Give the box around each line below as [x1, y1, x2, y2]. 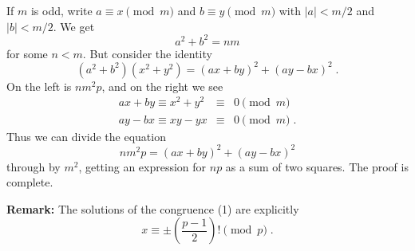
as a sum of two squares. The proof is [225, 158, 409, 175]
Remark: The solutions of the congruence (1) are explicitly [6, 200, 299, 217]
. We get [53, 18, 95, 34]
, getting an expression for [78, 158, 207, 175]
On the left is [6, 77, 72, 94]
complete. [6, 174, 53, 190]
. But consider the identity [82, 45, 212, 61]
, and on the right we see [101, 77, 223, 94]
